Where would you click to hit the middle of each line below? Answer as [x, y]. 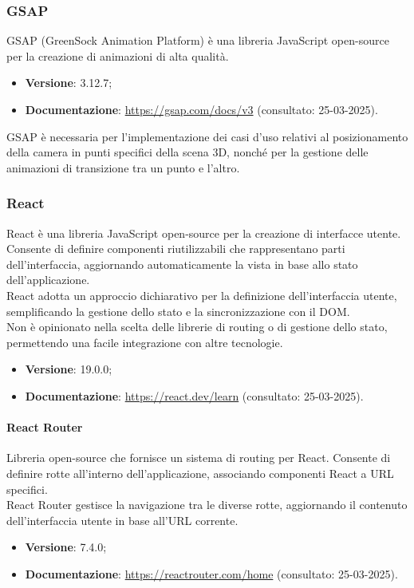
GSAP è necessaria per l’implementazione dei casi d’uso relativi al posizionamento [207, 136]
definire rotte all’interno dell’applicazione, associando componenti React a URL [200, 473]
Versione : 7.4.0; [66, 547]
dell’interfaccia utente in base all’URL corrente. [122, 520]
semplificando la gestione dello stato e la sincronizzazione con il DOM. [178, 311]
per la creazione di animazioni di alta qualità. [118, 55]
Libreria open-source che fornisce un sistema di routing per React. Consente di [199, 458]
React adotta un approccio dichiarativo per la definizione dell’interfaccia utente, [202, 295]
